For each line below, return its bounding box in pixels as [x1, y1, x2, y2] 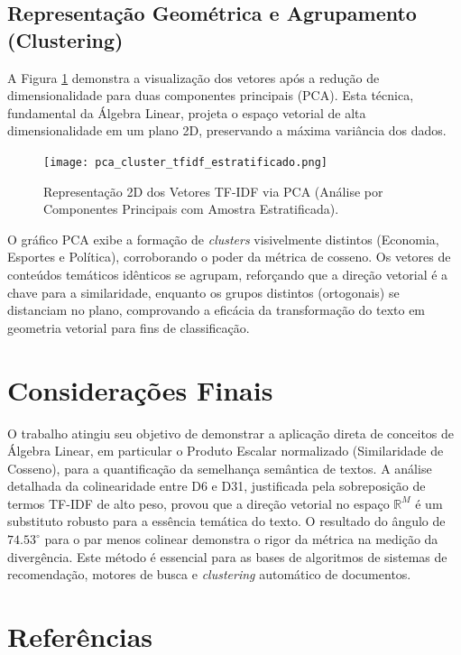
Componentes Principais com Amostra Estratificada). [43, 199, 339, 218]
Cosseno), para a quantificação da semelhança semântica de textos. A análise [7, 458, 432, 477]
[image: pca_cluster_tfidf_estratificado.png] [43, 155, 327, 169]
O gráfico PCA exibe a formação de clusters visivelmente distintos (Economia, [7, 229, 439, 248]
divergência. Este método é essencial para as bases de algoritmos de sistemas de [7, 547, 447, 566]
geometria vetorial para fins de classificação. [7, 318, 250, 337]
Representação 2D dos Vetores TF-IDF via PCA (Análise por [43, 181, 383, 200]
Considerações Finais [7, 371, 273, 408]
